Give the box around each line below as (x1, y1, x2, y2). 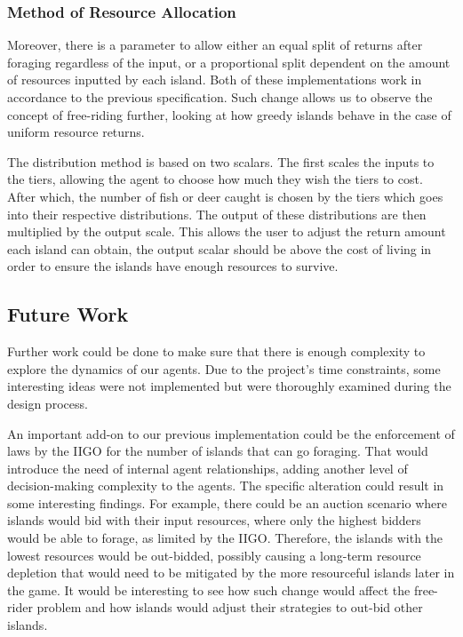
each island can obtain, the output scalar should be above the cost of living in (7, 239, 432, 258)
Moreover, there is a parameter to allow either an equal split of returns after (7, 36, 423, 54)
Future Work (7, 300, 129, 328)
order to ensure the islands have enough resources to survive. (7, 257, 339, 275)
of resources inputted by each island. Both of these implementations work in (7, 70, 422, 89)
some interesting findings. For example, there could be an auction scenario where (7, 493, 447, 512)
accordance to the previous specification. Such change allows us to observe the (7, 88, 433, 106)
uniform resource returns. (7, 123, 145, 141)
